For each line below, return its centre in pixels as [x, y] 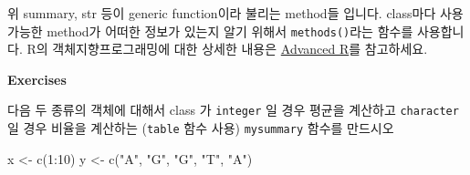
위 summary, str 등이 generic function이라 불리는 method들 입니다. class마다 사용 [235, 13]
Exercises [37, 79]
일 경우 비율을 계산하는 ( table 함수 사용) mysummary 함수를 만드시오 [201, 128]
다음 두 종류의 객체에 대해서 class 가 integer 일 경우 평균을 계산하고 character [233, 110]
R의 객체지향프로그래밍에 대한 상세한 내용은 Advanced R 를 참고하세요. [227, 49]
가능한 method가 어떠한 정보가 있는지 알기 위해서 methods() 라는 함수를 [210, 31]
